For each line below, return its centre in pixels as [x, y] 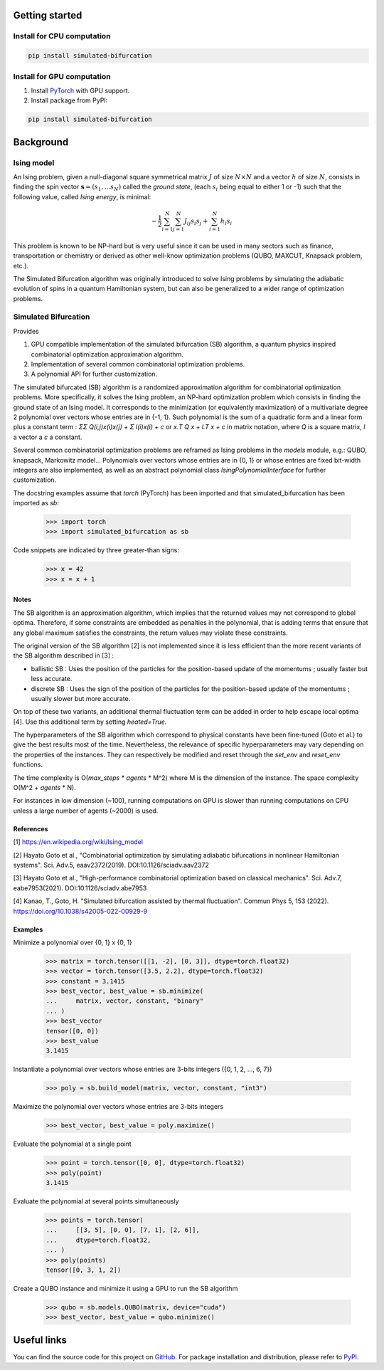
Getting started [48, 15]
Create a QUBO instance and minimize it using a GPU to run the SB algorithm [126, 1289]
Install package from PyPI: [69, 100]
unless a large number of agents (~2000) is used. [86, 811]
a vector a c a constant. [48, 437]
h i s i [226, 222]
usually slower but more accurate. [81, 698]
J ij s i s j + [196, 222]
